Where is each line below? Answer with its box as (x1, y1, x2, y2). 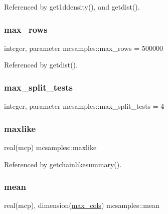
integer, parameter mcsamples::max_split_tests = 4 (4, 101, 164, 111)
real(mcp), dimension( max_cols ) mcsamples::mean (4, 200, 159, 210)
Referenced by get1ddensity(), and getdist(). (4, 2, 140, 12)
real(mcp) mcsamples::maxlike (4, 142, 97, 153)
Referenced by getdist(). (4, 59, 78, 70)
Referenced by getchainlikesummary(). (4, 159, 122, 169)
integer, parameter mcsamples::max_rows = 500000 (4, 42, 163, 53)
